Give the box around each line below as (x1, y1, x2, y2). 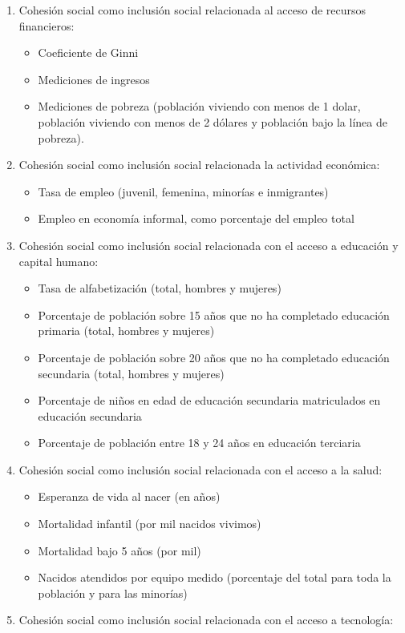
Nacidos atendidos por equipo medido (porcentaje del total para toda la (38, 569, 391, 586)
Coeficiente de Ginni (38, 44, 139, 61)
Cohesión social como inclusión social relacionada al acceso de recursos (18, 2, 367, 18)
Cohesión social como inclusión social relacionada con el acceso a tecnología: (18, 611, 394, 628)
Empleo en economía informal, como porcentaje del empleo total (38, 210, 354, 227)
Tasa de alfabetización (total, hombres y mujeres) (38, 280, 281, 296)
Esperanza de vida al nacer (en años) (38, 488, 221, 505)
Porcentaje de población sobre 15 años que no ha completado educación (38, 306, 390, 323)
